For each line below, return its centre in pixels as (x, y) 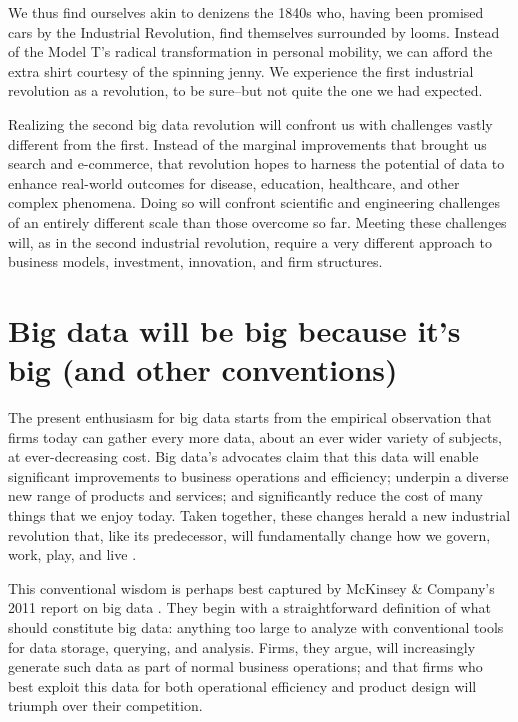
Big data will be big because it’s (234, 329)
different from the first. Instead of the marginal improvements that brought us (247, 143)
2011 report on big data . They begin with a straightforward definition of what (249, 607)
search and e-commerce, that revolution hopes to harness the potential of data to (256, 163)
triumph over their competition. (105, 705)
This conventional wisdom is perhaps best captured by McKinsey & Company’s (251, 587)
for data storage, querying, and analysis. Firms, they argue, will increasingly (242, 646)
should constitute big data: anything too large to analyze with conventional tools (256, 626)
